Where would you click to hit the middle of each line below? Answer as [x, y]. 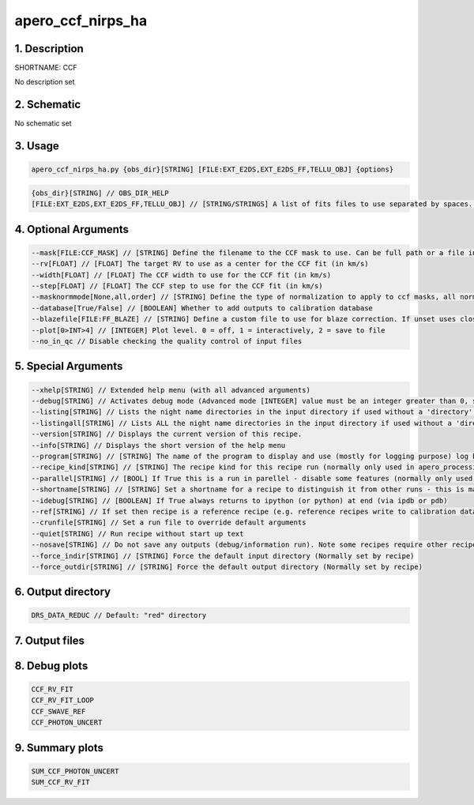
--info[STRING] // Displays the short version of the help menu [158, 445]
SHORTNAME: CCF [46, 68]
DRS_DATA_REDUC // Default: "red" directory [119, 615]
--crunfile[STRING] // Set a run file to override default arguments [169, 523]
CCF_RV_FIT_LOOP [63, 700]
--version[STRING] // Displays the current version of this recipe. [167, 434]
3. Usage [37, 146]
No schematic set [43, 123]
